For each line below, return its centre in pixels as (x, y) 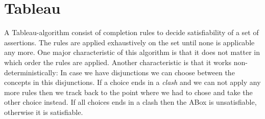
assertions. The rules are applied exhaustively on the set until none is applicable (129, 42)
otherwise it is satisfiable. (44, 112)
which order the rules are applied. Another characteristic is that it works (118, 62)
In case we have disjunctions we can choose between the (148, 72)
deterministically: (31, 72)
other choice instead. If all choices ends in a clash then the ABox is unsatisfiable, (130, 102)
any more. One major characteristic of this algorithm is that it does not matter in (132, 52)
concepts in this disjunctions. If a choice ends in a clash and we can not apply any (132, 82)
